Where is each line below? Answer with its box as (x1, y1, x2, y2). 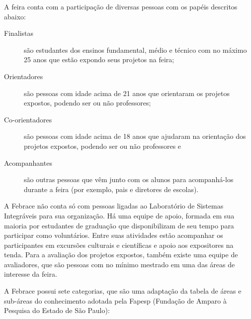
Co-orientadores (4, 114, 52, 124)
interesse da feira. (4, 269, 57, 279)
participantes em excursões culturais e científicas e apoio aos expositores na (4, 239, 234, 250)
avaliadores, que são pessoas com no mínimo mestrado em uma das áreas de (4, 259, 235, 269)
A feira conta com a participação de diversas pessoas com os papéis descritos (4, 1, 238, 11)
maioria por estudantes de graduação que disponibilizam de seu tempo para (4, 220, 234, 230)
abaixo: (4, 11, 26, 21)
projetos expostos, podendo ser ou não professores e (24, 140, 181, 151)
